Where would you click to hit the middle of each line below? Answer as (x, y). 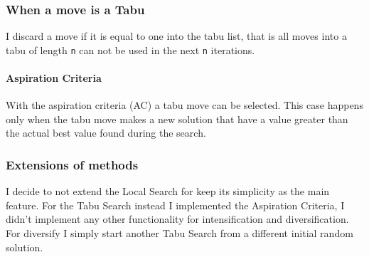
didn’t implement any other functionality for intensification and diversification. (177, 219)
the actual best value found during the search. (106, 133)
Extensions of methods (72, 164)
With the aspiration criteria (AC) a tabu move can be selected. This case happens (184, 105)
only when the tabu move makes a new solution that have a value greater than (177, 119)
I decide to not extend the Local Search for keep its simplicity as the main (168, 191)
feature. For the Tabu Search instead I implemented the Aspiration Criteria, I (175, 205)
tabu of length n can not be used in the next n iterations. (130, 49)
